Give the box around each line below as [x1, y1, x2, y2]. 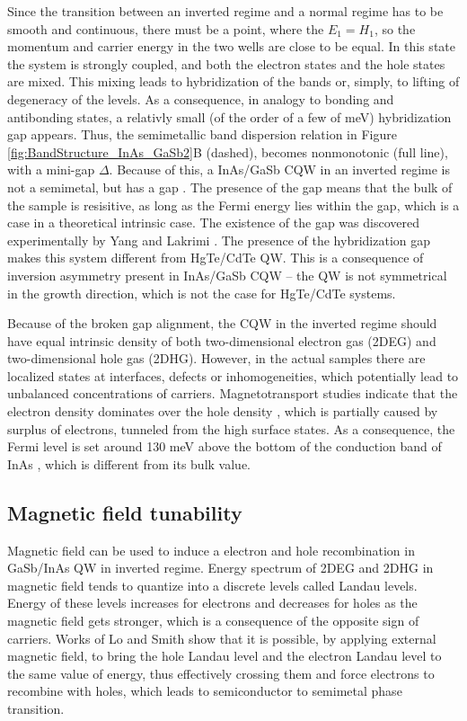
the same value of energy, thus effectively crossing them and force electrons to [7, 663, 435, 682]
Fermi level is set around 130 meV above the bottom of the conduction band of [7, 437, 442, 456]
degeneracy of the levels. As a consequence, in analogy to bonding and [7, 89, 394, 108]
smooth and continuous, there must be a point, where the [7, 19, 324, 38]
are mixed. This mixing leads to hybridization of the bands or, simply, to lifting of [7, 72, 460, 91]
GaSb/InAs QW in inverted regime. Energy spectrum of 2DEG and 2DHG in [7, 558, 434, 577]
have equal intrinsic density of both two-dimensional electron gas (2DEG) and [7, 331, 436, 350]
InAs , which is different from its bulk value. [7, 454, 251, 473]
